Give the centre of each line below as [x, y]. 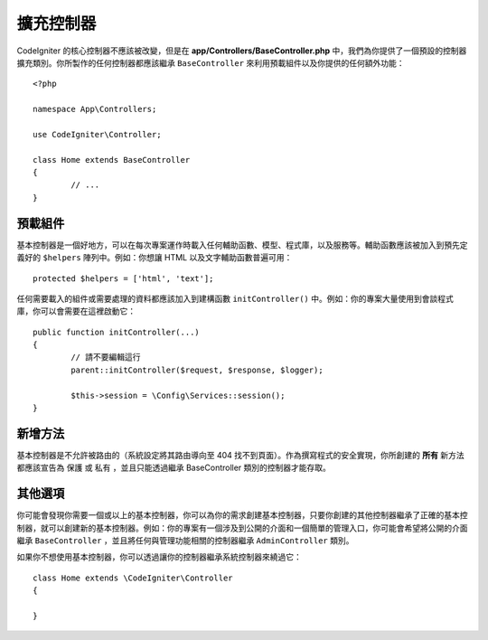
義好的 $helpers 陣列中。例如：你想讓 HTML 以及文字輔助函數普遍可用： [155, 258]
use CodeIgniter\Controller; [97, 134]
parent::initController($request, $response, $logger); [197, 370]
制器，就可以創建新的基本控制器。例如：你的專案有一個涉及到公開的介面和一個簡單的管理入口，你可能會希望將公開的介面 [242, 528]
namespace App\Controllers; [95, 109]
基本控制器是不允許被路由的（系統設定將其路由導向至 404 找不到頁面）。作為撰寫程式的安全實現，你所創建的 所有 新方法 [240, 455]
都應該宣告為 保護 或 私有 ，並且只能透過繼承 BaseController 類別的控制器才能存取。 [174, 468]
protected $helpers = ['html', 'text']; [123, 278]
